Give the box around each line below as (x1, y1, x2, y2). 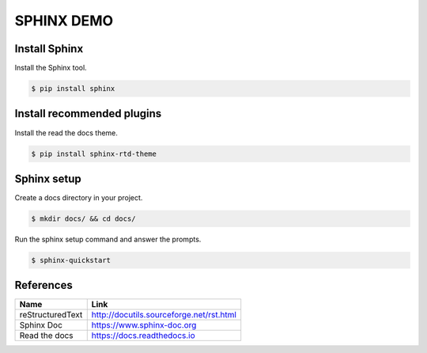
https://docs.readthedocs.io (91, 330, 195, 341)
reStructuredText (19, 309, 83, 321)
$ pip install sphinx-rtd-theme (31, 149, 157, 158)
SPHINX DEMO (14, 12, 114, 29)
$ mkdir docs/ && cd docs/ (31, 214, 136, 223)
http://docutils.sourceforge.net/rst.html (91, 309, 237, 321)
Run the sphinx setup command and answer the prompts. (14, 234, 202, 244)
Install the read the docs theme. (14, 127, 119, 138)
